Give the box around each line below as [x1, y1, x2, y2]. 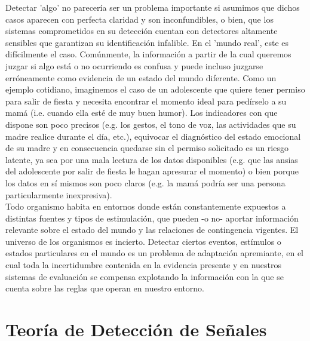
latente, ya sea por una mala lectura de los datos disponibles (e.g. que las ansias [5, 153, 298, 165]
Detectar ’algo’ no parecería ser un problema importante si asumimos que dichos [5, 1, 300, 13]
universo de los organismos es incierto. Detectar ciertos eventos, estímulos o [5, 235, 281, 247]
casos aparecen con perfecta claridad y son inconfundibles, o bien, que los [5, 13, 274, 25]
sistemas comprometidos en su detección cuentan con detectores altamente [5, 24, 278, 37]
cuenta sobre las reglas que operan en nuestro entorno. [5, 282, 204, 294]
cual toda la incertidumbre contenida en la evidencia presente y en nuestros [5, 259, 281, 271]
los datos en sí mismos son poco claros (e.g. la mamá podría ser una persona [5, 176, 286, 189]
